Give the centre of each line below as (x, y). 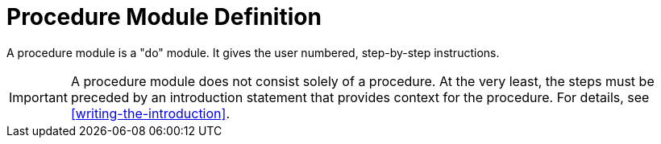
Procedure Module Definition (164, 17)
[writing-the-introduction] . (150, 113)
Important (38, 97)
